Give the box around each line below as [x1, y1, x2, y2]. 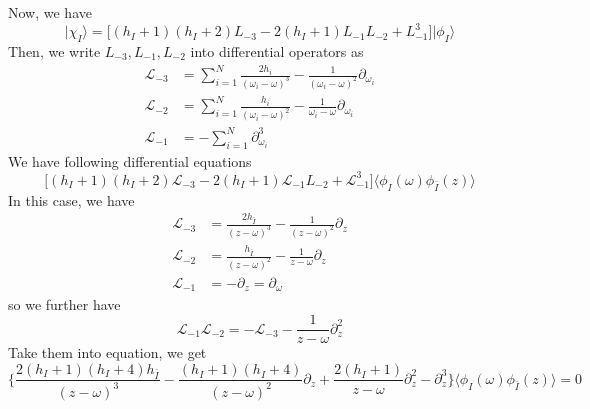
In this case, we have [8, 189, 135, 210]
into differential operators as [190, 40, 364, 61]
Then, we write [8, 40, 101, 61]
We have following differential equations [8, 150, 252, 171]
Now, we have [8, 2, 92, 22]
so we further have [8, 293, 121, 314]
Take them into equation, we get [8, 342, 207, 363]
